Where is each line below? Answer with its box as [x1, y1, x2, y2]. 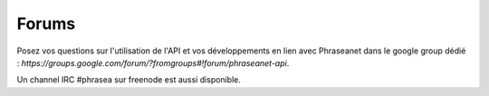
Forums [16, 14, 76, 34]
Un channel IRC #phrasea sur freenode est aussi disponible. [16, 74, 242, 85]
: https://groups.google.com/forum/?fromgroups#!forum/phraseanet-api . [16, 57, 290, 68]
